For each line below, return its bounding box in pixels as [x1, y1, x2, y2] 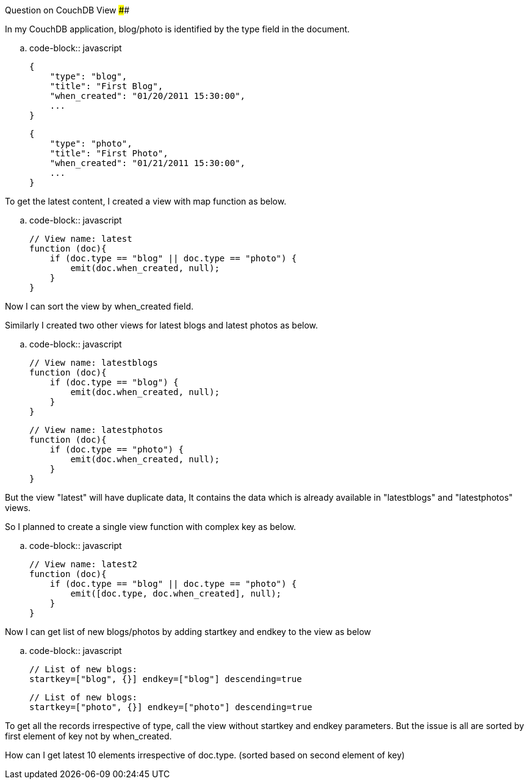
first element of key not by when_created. [5, 731, 172, 741]
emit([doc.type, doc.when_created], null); [70, 589, 282, 598]
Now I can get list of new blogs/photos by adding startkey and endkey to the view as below [5, 626, 372, 637]
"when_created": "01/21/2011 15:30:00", [49, 158, 246, 168]
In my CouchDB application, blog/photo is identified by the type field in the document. [5, 24, 350, 34]
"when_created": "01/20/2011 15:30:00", [49, 91, 246, 101]
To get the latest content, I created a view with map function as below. [5, 196, 287, 206]
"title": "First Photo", [49, 148, 168, 158]
